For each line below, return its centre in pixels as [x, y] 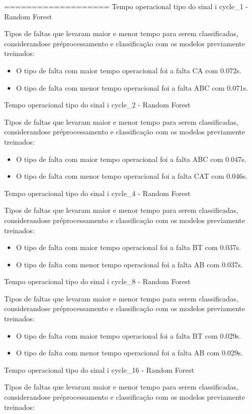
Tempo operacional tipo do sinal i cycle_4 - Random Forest [97, 193]
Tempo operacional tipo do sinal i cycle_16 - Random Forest [99, 369]
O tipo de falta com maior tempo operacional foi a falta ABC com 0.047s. [131, 159]
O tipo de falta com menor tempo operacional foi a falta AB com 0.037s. [130, 264]
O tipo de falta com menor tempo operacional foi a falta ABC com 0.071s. [132, 87]
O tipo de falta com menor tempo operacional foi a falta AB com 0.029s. [130, 353]
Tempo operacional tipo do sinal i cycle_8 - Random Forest [97, 281]
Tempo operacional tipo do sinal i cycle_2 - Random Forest [97, 105]
